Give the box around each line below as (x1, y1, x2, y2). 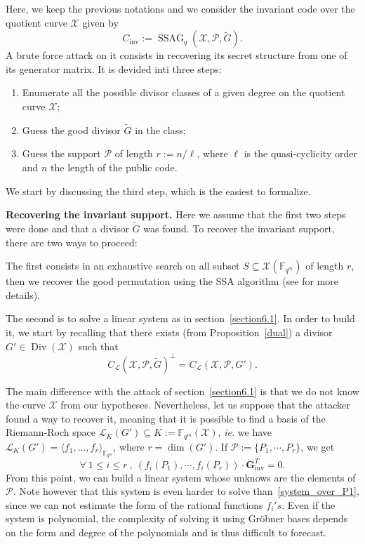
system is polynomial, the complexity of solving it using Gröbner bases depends (6, 511, 348, 526)
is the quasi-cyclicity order (244, 146, 357, 161)
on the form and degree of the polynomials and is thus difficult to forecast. (6, 524, 326, 539)
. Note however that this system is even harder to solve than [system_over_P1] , (13, 484, 359, 498)
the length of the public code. (51, 159, 178, 174)
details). (6, 287, 41, 302)
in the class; (135, 122, 186, 137)
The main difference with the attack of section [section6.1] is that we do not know (6, 383, 359, 398)
